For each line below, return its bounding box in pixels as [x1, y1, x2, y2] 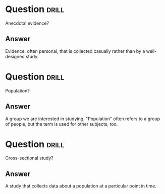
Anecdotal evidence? [5, 20, 49, 26]
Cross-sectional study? [5, 155, 54, 161]
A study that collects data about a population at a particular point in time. [5, 183, 156, 189]
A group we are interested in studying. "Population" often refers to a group [5, 116, 160, 122]
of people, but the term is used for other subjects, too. [5, 121, 118, 127]
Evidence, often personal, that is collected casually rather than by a [5, 48, 145, 54]
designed [5, 53, 25, 59]
